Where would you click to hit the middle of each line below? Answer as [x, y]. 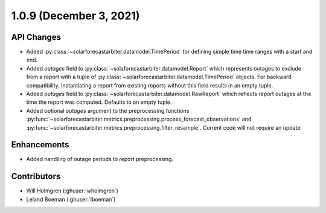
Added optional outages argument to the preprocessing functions [108, 110]
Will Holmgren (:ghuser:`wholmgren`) [72, 191]
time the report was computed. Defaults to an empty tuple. [99, 102]
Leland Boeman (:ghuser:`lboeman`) [71, 199]
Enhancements [40, 145]
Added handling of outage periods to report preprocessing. [100, 159]
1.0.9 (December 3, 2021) [75, 16]
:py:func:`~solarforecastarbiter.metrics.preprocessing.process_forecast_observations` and [139, 119]
